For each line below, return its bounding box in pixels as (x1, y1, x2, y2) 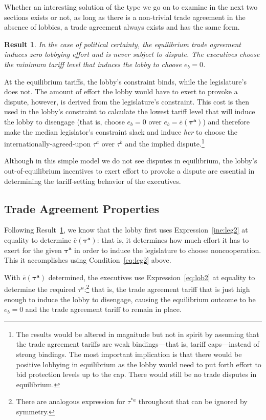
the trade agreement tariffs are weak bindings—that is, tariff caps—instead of (16, 339, 259, 349)
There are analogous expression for (16, 396, 125, 407)
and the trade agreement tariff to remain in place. (25, 304, 182, 314)
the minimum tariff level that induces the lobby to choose (4, 58, 182, 69)
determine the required (4, 283, 76, 294)
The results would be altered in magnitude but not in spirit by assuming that (16, 328, 259, 339)
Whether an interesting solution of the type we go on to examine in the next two (4, 2, 258, 12)
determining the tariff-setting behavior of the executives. (4, 175, 181, 186)
